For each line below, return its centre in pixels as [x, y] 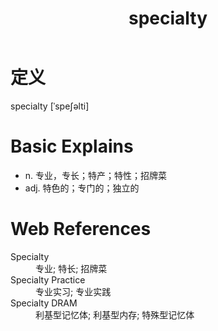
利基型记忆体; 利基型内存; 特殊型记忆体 [115, 314]
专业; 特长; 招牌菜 [71, 268]
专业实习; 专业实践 [73, 291]
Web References [81, 229]
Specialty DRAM [44, 303]
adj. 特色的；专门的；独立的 [82, 188]
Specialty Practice [48, 279]
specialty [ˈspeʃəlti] [50, 106]
